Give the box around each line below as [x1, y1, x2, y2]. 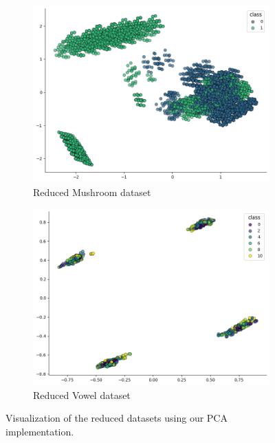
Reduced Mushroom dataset [33, 184, 151, 199]
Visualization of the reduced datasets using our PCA [5, 411, 228, 425]
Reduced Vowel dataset [33, 387, 131, 402]
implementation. [5, 424, 74, 438]
